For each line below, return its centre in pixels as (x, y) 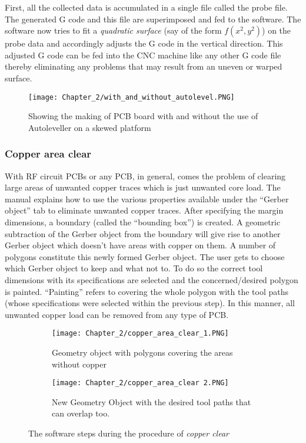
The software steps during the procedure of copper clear (129, 433)
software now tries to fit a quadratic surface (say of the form (113, 30)
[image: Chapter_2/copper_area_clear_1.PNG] (140, 334)
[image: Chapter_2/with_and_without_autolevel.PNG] (132, 97)
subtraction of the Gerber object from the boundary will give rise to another (143, 233)
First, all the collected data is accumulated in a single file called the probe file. (146, 7)
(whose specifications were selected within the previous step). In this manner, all (150, 303)
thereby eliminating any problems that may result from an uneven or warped (144, 66)
